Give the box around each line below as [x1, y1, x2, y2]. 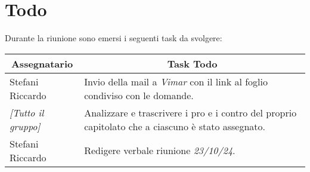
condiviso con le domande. [84, 88, 194, 102]
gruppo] [10, 119, 41, 133]
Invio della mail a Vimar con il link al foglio [84, 74, 268, 88]
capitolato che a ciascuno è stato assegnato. [84, 119, 266, 133]
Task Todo [167, 56, 218, 70]
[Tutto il [10, 105, 44, 119]
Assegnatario [11, 56, 73, 70]
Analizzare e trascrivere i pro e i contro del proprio [84, 105, 297, 119]
